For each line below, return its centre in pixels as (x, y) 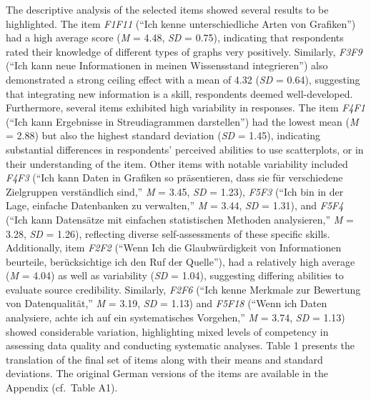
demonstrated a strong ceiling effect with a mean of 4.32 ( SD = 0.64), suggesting (183, 79)
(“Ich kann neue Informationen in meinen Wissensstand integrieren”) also (167, 65)
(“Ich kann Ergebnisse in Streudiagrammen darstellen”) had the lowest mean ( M (182, 121)
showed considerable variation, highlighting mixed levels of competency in (167, 331)
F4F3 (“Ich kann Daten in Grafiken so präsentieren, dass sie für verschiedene (174, 177)
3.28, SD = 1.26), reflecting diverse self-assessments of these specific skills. (168, 233)
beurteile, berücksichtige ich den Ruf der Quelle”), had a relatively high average (180, 261)
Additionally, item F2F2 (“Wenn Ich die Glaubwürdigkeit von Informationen (174, 247)
